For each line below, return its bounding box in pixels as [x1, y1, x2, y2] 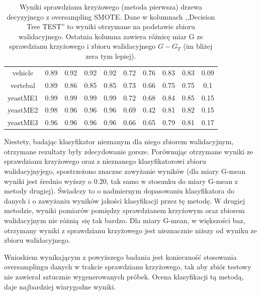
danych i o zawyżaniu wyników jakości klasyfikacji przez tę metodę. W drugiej [4, 195, 245, 206]
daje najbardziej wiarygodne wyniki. [4, 281, 116, 291]
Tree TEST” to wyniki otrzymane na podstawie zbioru [26, 21, 195, 32]
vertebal [10, 79, 35, 90]
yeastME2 [8, 105, 38, 115]
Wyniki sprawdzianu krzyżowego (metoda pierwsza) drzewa [19, 2, 202, 12]
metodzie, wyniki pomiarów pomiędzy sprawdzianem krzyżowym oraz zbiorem [4, 205, 245, 216]
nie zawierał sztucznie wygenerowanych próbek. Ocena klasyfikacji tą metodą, [4, 271, 244, 281]
